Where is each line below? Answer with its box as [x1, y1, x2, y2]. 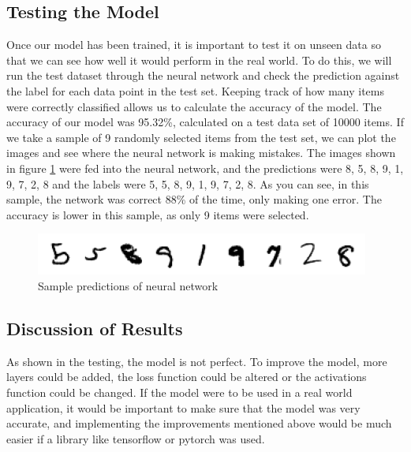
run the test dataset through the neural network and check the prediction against [6, 67, 400, 84]
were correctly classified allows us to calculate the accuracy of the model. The [6, 98, 382, 114]
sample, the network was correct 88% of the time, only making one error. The [6, 191, 382, 207]
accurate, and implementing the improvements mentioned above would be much [6, 415, 392, 431]
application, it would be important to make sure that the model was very [6, 399, 361, 416]
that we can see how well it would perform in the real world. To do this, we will [6, 51, 392, 68]
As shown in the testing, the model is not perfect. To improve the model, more [6, 353, 387, 369]
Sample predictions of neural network [38, 277, 219, 293]
